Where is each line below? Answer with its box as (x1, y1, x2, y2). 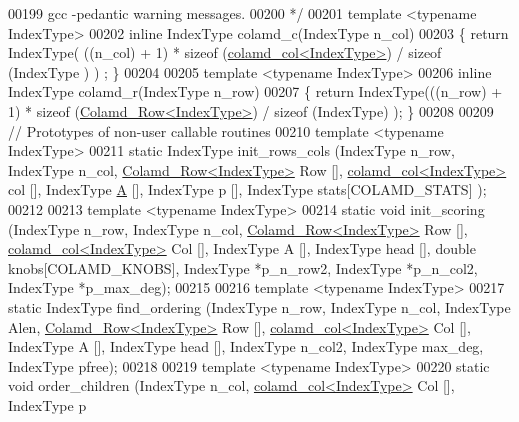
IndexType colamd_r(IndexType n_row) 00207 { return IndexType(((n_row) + (8, 81, 503, 102)
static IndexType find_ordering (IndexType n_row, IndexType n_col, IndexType (8, 296, 511, 317)
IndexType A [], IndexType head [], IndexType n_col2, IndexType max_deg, (8, 336, 484, 357)
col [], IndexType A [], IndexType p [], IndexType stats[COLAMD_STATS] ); (8, 179, 487, 200)
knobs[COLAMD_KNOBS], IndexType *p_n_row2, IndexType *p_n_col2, (8, 257, 478, 278)
